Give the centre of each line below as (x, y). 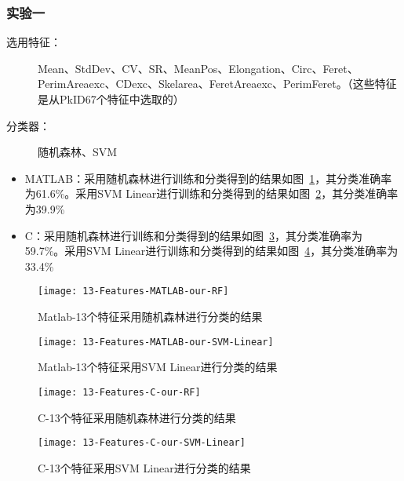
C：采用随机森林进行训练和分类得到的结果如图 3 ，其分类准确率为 (193, 235)
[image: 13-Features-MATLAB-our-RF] (133, 292)
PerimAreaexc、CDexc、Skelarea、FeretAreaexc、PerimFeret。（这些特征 (217, 84)
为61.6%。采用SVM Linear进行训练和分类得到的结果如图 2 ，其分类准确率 (211, 193)
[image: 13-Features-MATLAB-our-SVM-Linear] (156, 342)
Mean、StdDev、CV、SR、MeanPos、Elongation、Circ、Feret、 (198, 68)
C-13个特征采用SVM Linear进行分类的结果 (144, 467)
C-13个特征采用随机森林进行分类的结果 (137, 417)
